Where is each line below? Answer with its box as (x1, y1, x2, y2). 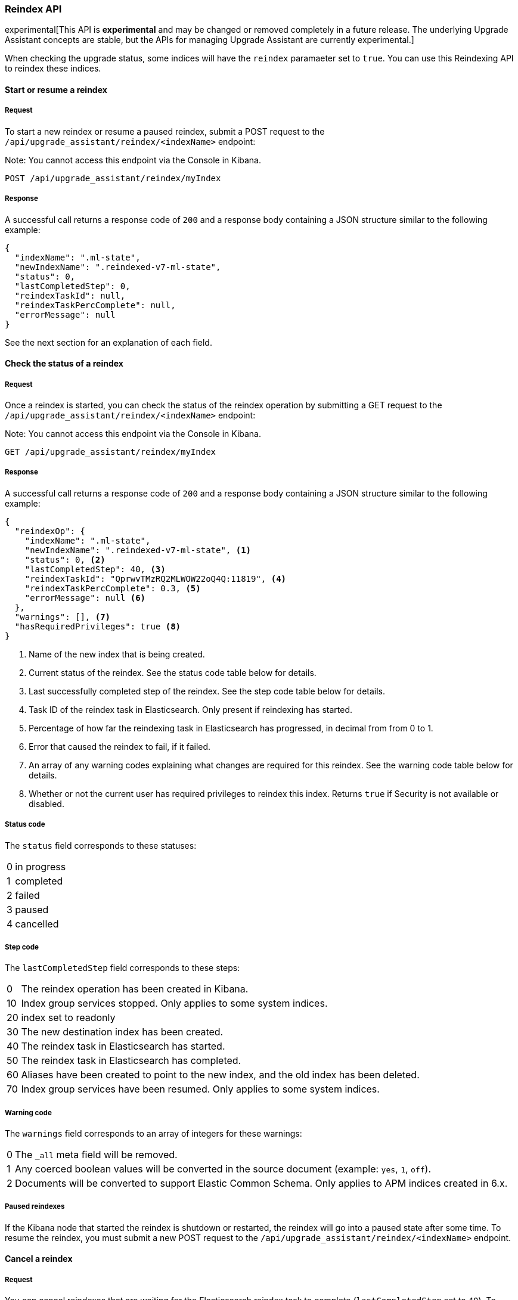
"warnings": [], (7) (14, 612, 111, 622)
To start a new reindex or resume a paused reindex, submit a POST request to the (5, 126, 325, 136)
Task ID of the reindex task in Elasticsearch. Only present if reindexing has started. (29, 704, 353, 715)
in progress (15, 860, 66, 873)
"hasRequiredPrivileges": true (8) (14, 621, 181, 631)
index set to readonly (21, 1012, 116, 1024)
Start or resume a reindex (5, 84, 107, 95)
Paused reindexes (5, 1202, 65, 1211)
